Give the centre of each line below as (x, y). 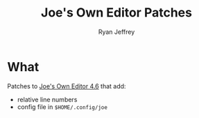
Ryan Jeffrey (116, 32)
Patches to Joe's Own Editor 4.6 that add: (67, 86)
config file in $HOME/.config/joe (62, 107)
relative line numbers (47, 99)
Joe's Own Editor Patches (116, 13)
